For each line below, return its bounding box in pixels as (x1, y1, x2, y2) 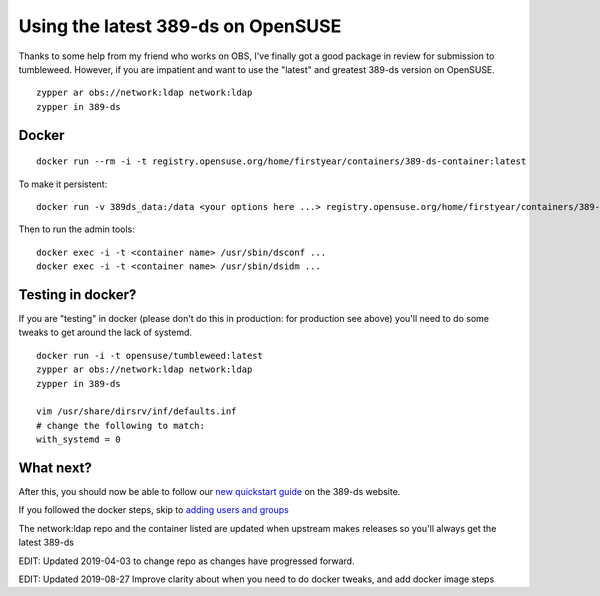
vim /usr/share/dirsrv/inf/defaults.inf (36, 406, 237, 417)
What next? (18, 459, 92, 476)
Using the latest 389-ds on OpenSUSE (18, 15, 342, 37)
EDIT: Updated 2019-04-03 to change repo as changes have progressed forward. (18, 555, 355, 567)
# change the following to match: (36, 420, 205, 431)
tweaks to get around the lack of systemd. (18, 326, 193, 339)
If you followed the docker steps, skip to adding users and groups (18, 504, 289, 516)
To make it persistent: (18, 178, 108, 190)
